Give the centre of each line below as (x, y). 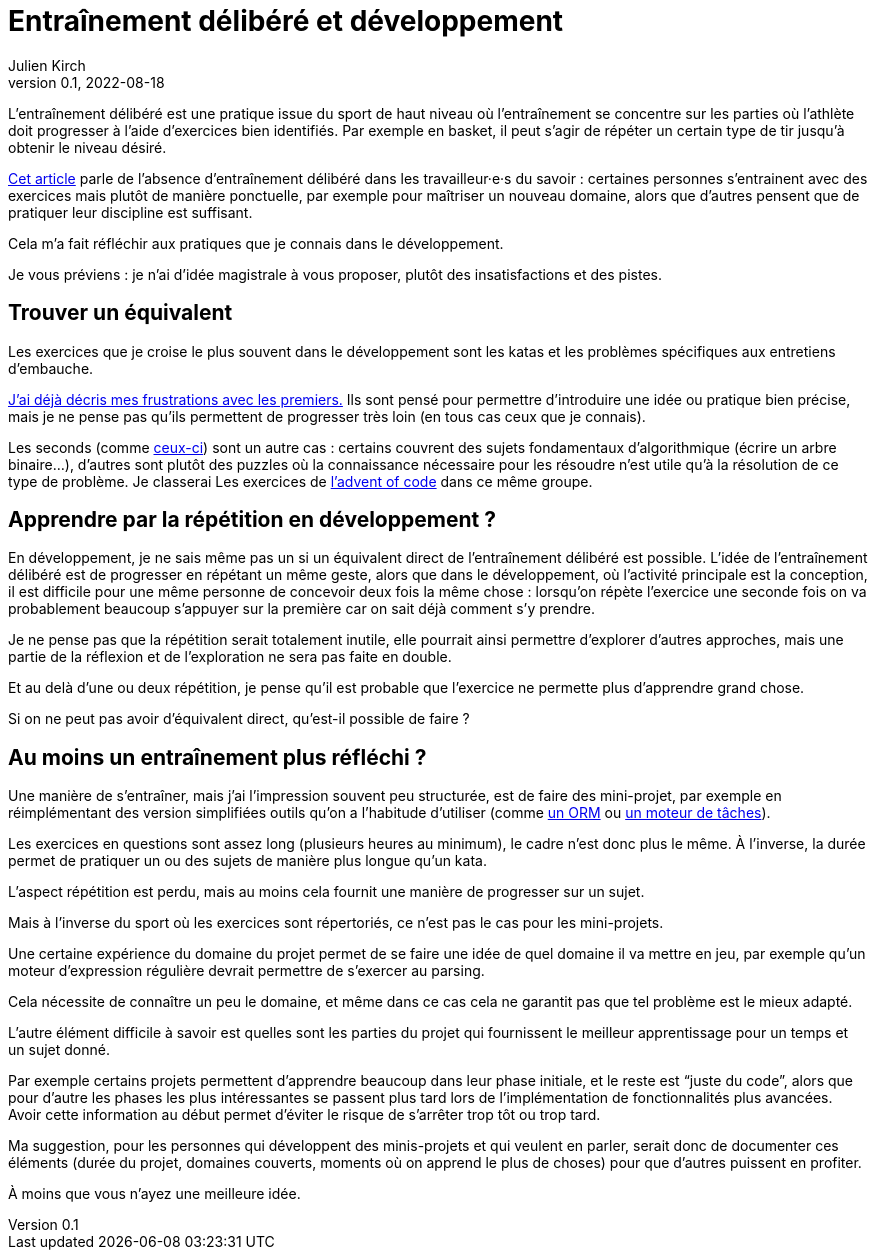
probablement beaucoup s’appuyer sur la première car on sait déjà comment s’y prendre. (302, 609)
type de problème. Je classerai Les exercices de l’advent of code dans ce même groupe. (300, 481)
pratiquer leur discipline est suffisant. (130, 212)
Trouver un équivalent (120, 313)
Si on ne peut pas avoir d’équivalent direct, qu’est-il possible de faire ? (239, 719)
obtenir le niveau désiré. (87, 147)
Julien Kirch (47, 65)
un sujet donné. (59, 1050)
